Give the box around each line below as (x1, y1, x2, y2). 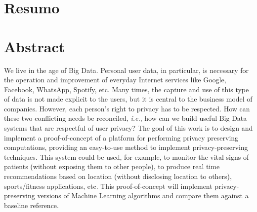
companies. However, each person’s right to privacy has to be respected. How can (4, 103, 250, 113)
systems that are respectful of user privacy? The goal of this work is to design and (4, 123, 253, 133)
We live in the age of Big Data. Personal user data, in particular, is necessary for (4, 65, 249, 75)
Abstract (4, 36, 65, 56)
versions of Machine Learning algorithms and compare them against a (37, 190, 249, 201)
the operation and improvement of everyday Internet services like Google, (4, 74, 226, 85)
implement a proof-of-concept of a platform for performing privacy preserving (4, 132, 239, 142)
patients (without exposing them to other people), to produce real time (4, 161, 220, 172)
